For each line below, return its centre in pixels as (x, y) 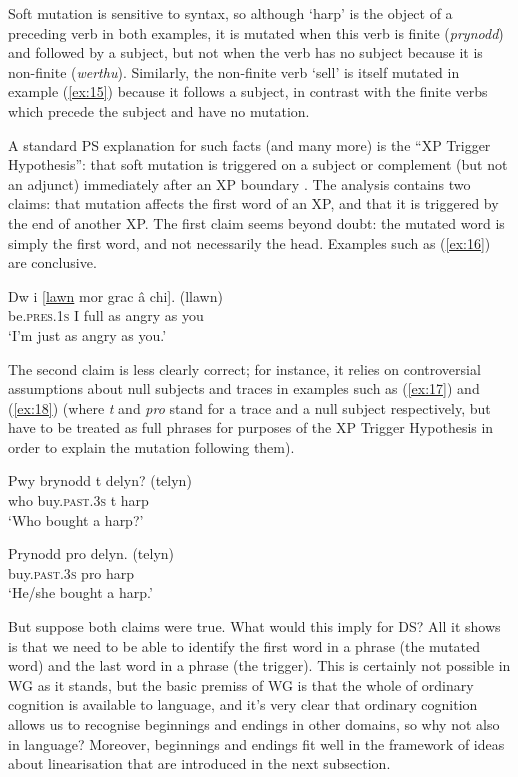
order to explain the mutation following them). (151, 446)
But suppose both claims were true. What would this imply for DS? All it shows (254, 626)
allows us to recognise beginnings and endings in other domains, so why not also (254, 724)
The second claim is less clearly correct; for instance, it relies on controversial (244, 368)
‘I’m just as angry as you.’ (87, 334)
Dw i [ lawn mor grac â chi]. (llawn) (115, 295)
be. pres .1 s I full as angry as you (106, 315)
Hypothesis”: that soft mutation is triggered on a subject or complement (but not (258, 164)
